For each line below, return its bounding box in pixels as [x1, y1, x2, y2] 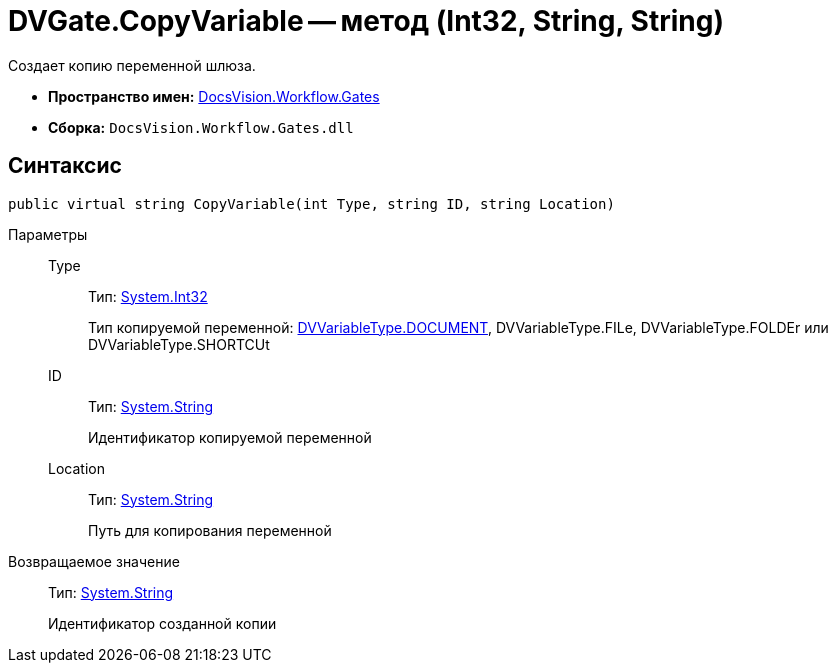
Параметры [8, 225, 88, 243]
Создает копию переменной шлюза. [8, 56, 256, 74]
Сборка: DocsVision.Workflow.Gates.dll [48, 118, 354, 136]
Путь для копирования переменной [88, 521, 332, 539]
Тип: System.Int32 [88, 287, 208, 305]
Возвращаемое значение [8, 552, 180, 570]
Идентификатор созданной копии [48, 614, 277, 632]
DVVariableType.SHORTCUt [88, 335, 270, 353]
